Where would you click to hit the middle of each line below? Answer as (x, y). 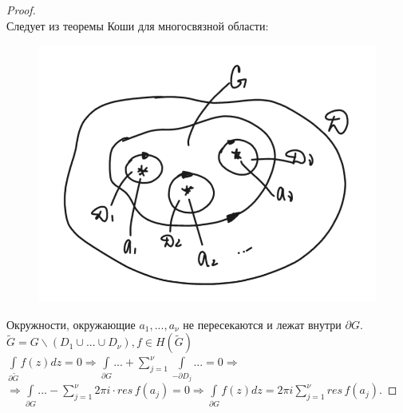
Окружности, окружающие (71, 324)
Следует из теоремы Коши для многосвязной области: (138, 25)
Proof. (21, 10)
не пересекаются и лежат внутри (262, 324)
